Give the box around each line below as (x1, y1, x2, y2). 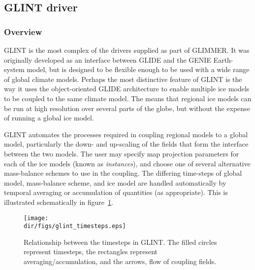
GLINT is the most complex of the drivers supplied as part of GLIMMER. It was (4, 45, 250, 55)
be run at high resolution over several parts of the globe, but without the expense (4, 103, 250, 113)
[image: (24, 214, 49, 222)
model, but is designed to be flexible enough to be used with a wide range (27, 64, 250, 75)
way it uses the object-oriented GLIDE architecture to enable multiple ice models (4, 83, 250, 94)
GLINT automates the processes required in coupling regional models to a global (4, 129, 248, 139)
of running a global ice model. (4, 113, 94, 123)
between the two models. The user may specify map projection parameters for (4, 148, 239, 158)
